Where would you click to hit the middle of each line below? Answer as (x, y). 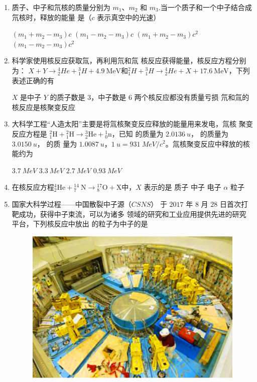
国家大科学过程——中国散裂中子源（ (72, 204)
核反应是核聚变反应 (43, 107)
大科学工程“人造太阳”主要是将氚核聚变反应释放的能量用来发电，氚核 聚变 (132, 124)
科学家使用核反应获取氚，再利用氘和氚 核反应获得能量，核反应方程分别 (129, 60)
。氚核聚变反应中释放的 (204, 143)
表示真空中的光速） (129, 17)
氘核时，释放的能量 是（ (52, 17)
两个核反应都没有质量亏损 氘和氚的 (192, 97)
